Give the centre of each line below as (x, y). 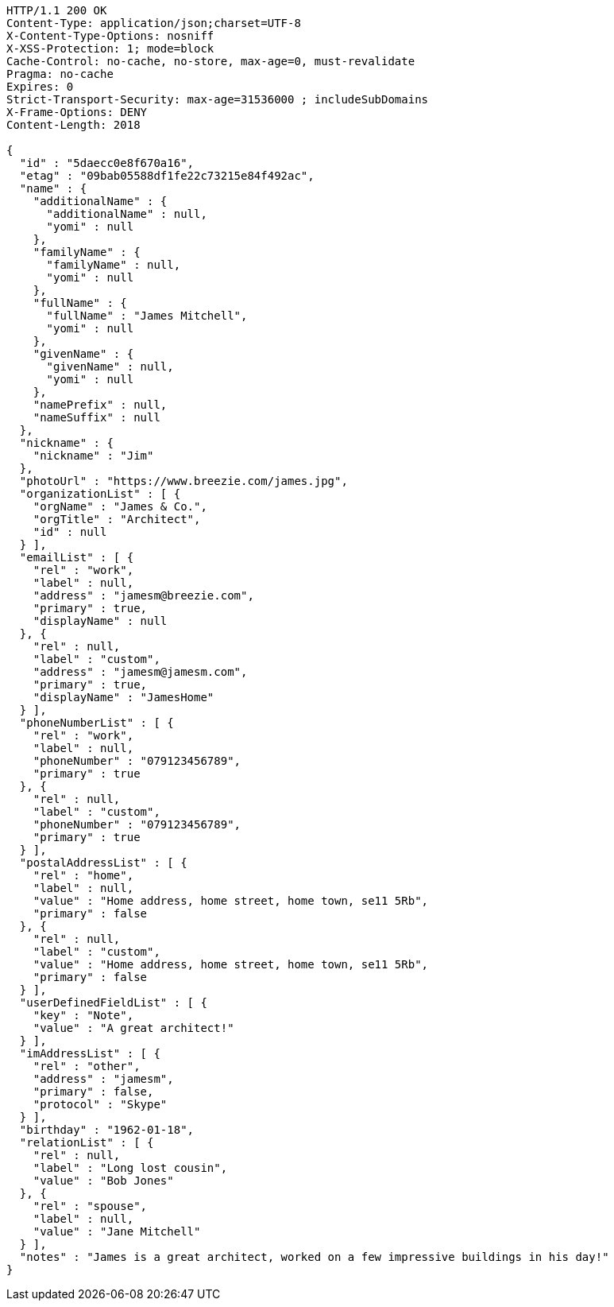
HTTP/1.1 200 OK (57, 10)
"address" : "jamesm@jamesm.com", (140, 672)
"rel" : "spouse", (90, 1206)
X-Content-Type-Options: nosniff (110, 36)
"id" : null (70, 532)
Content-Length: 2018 (73, 125)
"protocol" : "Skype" (100, 1104)
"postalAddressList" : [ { (103, 863)
